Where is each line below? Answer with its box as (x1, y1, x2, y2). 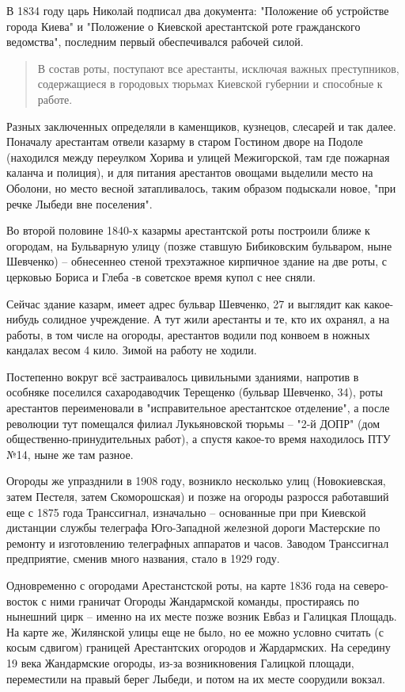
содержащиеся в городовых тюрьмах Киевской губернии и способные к (37, 75, 383, 92)
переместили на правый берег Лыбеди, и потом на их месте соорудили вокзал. (6, 670, 385, 686)
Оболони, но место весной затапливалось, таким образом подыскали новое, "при (6, 179, 396, 196)
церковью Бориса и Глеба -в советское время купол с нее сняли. (6, 268, 316, 285)
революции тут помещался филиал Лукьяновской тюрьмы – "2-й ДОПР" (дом (6, 415, 380, 431)
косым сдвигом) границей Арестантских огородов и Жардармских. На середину (6, 639, 391, 656)
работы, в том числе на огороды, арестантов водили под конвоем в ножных (6, 326, 370, 342)
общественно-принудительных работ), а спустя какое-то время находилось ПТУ (6, 430, 391, 447)
